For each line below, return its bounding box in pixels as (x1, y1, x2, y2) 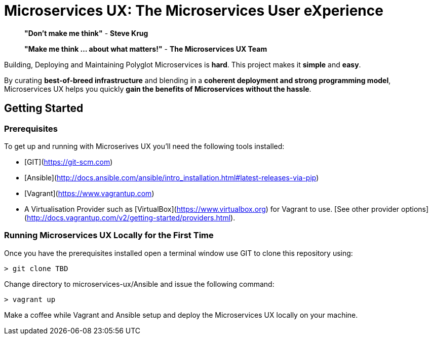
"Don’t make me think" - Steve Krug (24, 28, 148, 37)
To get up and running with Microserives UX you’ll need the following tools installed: (4, 141, 285, 150)
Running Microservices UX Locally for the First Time (4, 230, 214, 241)
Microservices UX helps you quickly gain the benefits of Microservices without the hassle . (4, 84, 311, 93)
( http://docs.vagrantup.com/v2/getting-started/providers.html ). (24, 213, 235, 222)
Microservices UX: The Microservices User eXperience (4, 2, 383, 19)
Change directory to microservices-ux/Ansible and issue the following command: (4, 279, 274, 288)
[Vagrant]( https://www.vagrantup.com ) (24, 189, 154, 198)
